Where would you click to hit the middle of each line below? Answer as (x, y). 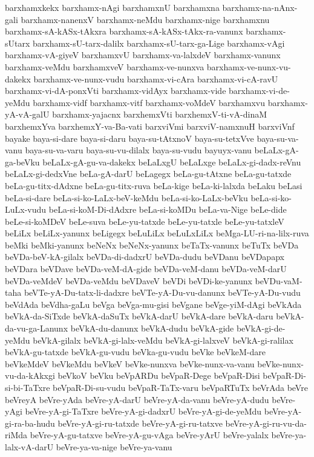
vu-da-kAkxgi (30, 375)
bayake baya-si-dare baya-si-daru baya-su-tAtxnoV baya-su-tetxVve (129, 138)
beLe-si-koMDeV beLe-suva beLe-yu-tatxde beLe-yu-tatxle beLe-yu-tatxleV (145, 221)
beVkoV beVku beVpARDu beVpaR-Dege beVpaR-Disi (159, 375)
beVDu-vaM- (279, 280)
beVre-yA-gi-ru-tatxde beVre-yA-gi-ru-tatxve (140, 423)
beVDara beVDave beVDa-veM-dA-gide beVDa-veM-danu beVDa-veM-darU (146, 269)
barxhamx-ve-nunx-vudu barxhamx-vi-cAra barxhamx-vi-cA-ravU (156, 78)
